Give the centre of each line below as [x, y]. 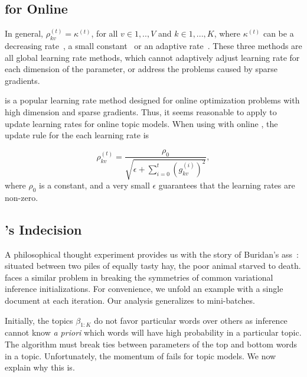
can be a [278, 33]
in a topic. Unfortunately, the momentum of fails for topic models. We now [141, 355]
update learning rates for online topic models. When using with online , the [141, 123]
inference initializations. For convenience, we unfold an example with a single [144, 289]
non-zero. [22, 197]
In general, [24, 33]
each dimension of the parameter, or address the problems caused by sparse [141, 69]
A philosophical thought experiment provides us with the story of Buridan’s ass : [152, 254]
